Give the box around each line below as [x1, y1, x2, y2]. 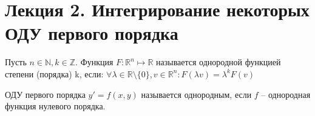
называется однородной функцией [155, 56, 281, 68]
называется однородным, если [141, 88, 252, 100]
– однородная [261, 88, 311, 100]
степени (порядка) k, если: [5, 67, 104, 80]
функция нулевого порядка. [5, 100, 106, 112]
